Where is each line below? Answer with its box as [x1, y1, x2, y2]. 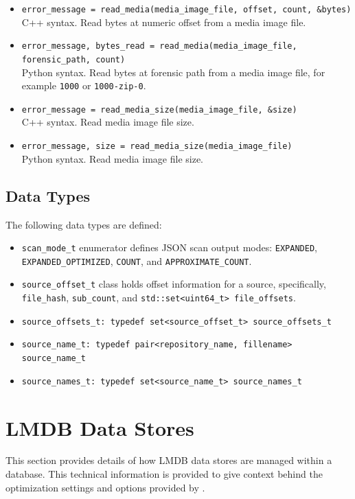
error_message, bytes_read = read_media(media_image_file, [21, 41, 297, 51]
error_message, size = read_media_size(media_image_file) [21, 141, 293, 152]
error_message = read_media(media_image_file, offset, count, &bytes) [21, 5, 352, 14]
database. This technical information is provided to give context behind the [5, 467, 323, 481]
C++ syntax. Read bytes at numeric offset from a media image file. [21, 14, 306, 29]
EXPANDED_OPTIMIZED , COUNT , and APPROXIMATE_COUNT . [21, 253, 252, 268]
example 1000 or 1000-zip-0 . [21, 78, 146, 93]
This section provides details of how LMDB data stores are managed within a [5, 453, 332, 467]
